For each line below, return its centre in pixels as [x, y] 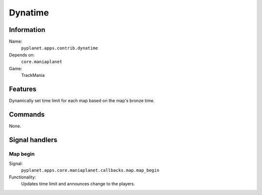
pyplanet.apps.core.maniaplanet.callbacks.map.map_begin [90, 170]
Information [27, 30]
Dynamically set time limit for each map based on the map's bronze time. [82, 100]
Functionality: [23, 177]
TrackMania [33, 75]
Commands [27, 114]
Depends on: [22, 55]
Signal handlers [33, 140]
